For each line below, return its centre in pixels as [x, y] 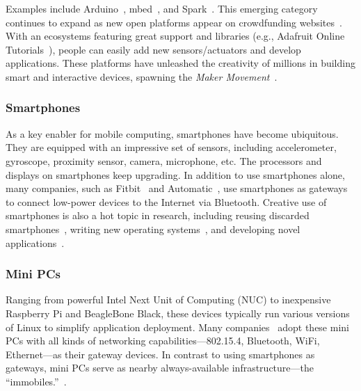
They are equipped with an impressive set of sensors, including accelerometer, [171, 147]
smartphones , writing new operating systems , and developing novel [153, 229]
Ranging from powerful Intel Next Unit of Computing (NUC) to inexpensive [168, 300]
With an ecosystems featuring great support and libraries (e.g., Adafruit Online [175, 36]
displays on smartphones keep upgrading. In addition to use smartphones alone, [175, 174]
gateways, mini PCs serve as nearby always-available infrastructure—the [160, 368]
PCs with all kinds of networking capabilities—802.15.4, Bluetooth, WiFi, [163, 341]
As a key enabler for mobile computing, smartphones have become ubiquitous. [172, 133]
